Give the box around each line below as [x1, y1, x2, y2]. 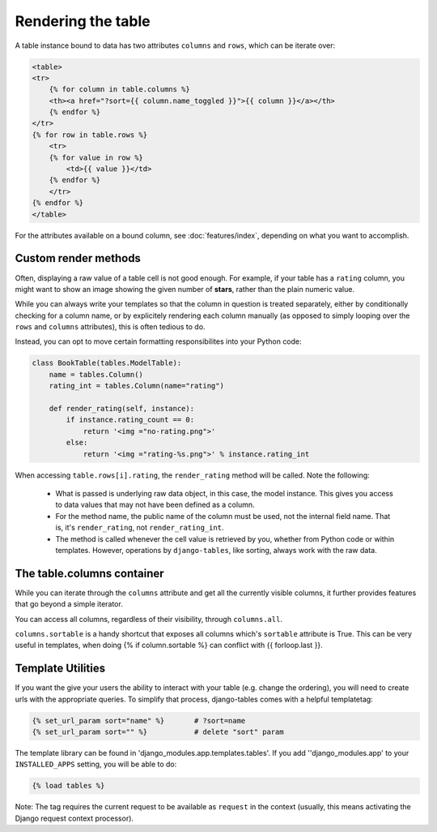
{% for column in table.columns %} [49, 85, 190, 94]
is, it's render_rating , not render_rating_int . [55, 523, 224, 533]
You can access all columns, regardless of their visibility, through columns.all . [15, 614, 283, 624]
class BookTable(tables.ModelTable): [32, 358, 182, 368]
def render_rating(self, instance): [49, 404, 194, 413]
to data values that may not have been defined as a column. [55, 500, 255, 510]
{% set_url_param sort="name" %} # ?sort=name [32, 716, 246, 725]
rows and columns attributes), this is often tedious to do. [15, 322, 206, 332]
